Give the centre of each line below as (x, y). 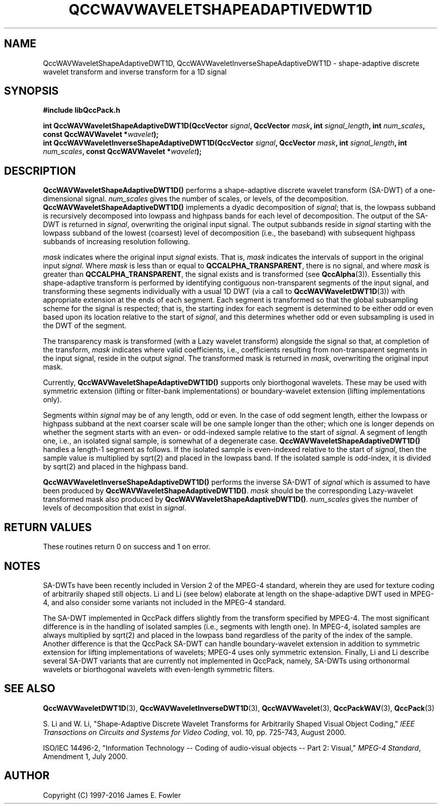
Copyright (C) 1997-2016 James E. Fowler (112, 795)
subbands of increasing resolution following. (117, 242)
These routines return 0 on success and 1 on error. (127, 547)
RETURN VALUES (48, 527)
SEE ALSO (30, 689)
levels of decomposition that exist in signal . (115, 508)
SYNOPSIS (31, 91)
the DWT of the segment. (85, 326)
